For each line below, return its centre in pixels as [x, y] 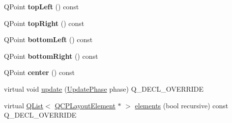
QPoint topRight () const [44, 23]
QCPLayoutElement [85, 105]
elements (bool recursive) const [182, 105]
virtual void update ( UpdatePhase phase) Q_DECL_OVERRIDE [104, 88]
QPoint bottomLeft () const [48, 39]
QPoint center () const [39, 72]
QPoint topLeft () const [42, 6]
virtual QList [24, 105]
